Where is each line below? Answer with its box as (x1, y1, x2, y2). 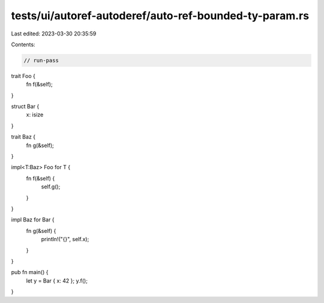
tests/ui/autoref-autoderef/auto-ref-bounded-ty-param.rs (11, 9, 309, 22)
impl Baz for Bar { (11, 216, 55, 223)
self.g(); (41, 183, 61, 190)
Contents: (11, 41, 35, 48)
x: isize (26, 111, 44, 118)
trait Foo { (11, 72, 36, 79)
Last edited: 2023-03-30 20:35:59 (11, 30, 97, 37)
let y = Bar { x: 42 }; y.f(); (26, 277, 88, 284)
